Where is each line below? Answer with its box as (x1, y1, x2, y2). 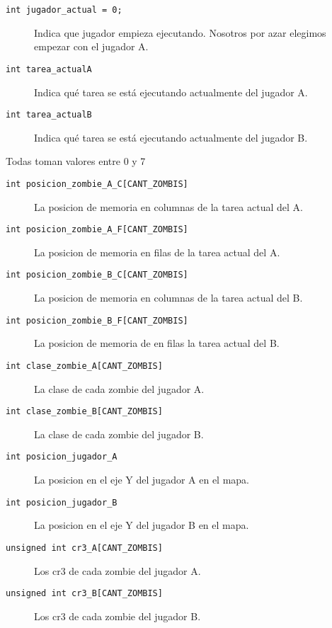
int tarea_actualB (6, 110, 92, 120)
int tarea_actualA (6, 64, 92, 74)
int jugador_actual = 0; (6, 5, 122, 15)
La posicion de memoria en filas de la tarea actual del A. (34, 244, 280, 259)
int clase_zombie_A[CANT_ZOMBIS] (6, 360, 163, 371)
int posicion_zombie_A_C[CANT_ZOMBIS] (6, 178, 188, 189)
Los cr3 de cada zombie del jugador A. (34, 563, 201, 578)
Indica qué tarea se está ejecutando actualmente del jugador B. (34, 130, 308, 144)
